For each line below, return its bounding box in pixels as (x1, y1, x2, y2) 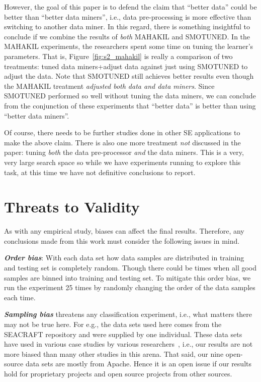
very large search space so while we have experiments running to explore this (4, 156, 241, 167)
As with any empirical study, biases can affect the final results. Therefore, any (4, 226, 244, 236)
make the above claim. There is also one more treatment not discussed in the (4, 137, 241, 147)
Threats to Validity (4, 196, 140, 217)
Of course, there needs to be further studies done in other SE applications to (4, 127, 240, 138)
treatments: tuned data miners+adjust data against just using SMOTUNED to (4, 61, 248, 71)
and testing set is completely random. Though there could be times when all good (4, 262, 257, 272)
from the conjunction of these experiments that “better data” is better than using (4, 100, 256, 111)
